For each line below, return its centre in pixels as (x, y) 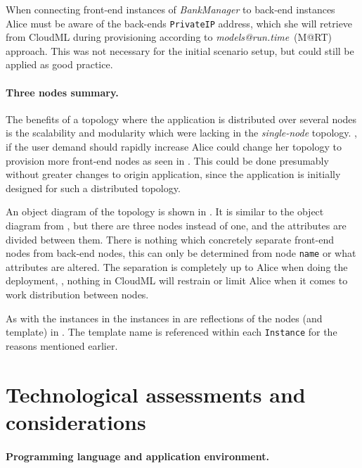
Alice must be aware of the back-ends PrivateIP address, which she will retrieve (179, 23)
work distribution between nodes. (77, 295)
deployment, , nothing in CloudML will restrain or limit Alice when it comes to (177, 280)
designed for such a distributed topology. (93, 188)
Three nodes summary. (62, 92)
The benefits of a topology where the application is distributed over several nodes (181, 119)
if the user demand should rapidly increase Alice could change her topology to (174, 147)
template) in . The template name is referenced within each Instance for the (172, 332)
